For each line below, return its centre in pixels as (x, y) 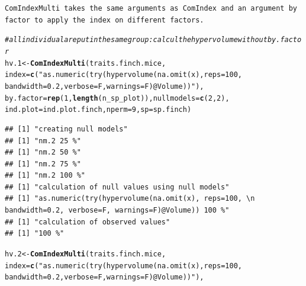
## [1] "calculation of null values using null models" (117, 187)
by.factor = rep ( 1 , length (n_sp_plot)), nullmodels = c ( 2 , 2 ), (117, 98)
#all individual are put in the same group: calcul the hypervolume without (136, 40)
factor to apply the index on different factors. (104, 20)
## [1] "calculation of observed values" (88, 222)
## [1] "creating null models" (66, 129)
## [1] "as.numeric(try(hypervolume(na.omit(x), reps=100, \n (130, 199)
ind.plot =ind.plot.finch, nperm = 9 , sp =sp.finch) (98, 110)
